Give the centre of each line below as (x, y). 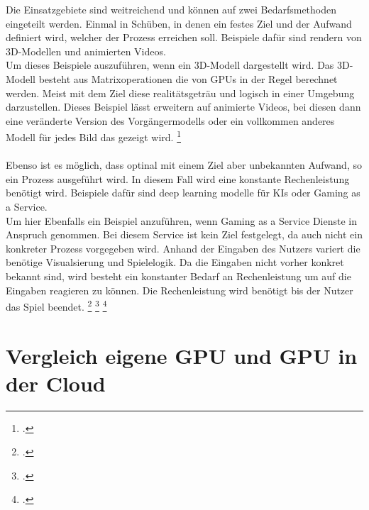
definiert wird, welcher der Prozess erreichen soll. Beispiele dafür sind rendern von (184, 37)
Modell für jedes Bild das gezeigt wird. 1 (93, 136)
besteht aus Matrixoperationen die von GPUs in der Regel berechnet (188, 78)
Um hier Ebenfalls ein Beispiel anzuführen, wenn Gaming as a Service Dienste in (181, 220)
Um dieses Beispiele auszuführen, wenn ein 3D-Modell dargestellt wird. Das (170, 65)
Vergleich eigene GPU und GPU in (182, 355)
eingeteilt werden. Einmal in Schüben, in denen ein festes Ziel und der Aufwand (179, 23)
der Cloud (56, 383)
